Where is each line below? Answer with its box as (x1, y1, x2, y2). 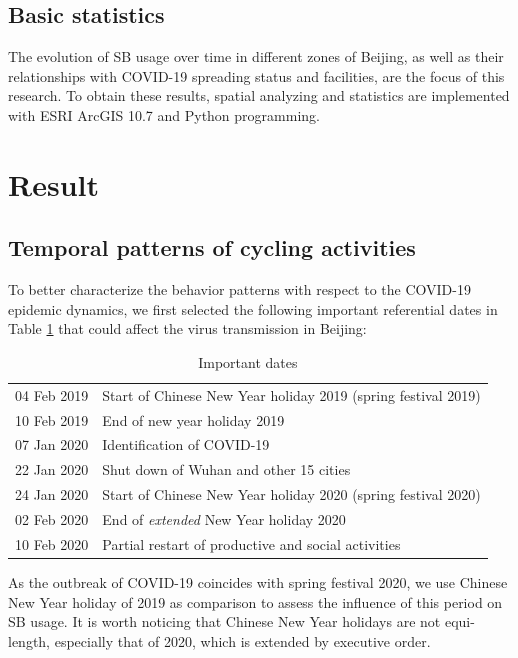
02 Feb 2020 (15, 509, 89, 529)
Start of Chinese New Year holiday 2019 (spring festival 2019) (102, 384, 481, 405)
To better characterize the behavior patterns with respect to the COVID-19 (8, 279, 471, 300)
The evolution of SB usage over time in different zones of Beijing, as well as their (8, 46, 504, 67)
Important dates (198, 351, 298, 372)
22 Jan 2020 (15, 459, 89, 480)
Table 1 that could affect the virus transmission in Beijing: (8, 318, 367, 339)
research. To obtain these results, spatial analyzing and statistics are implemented (8, 85, 510, 106)
